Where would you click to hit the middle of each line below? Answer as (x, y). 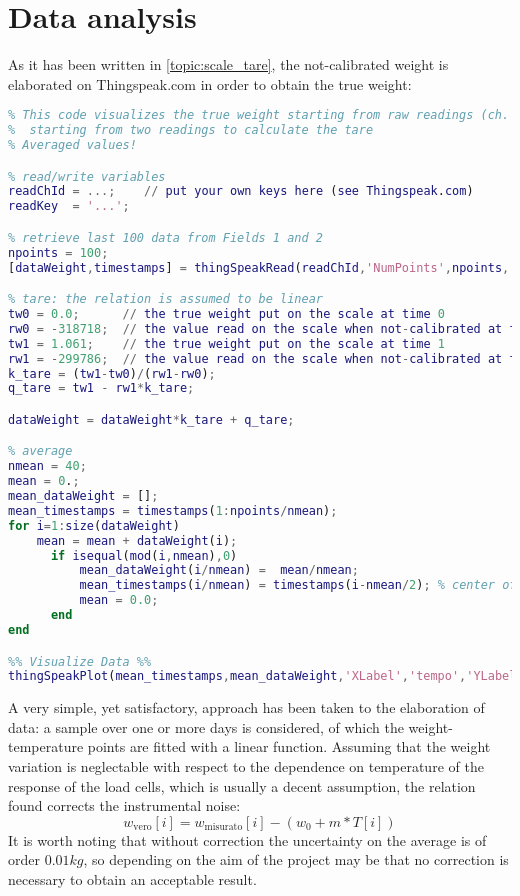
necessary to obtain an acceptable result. (132, 879)
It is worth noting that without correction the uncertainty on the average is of (247, 839)
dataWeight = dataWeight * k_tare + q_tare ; (151, 419)
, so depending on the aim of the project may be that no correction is (296, 859)
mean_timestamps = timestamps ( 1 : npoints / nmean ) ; (173, 510)
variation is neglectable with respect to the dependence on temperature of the (246, 766)
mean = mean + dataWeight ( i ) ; (137, 540)
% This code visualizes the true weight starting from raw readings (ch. (259, 115)
